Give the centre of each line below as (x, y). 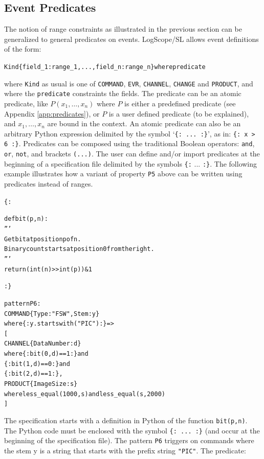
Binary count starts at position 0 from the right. (79, 249)
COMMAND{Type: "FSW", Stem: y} (52, 314)
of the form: (23, 49)
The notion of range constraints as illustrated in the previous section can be (123, 29)
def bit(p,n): (26, 219)
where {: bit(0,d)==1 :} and (46, 354)
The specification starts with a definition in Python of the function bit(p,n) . (126, 420)
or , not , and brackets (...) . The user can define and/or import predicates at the (132, 154)
